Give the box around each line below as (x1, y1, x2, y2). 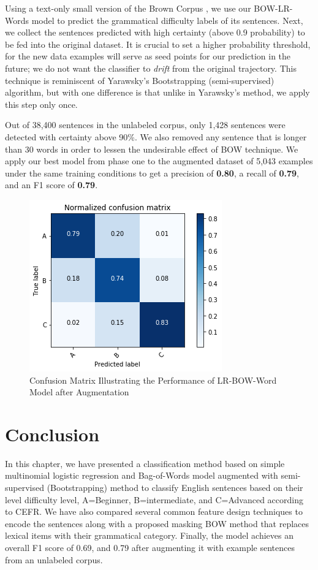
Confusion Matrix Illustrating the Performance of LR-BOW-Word (29, 373, 277, 386)
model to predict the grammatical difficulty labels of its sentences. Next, (31, 13, 303, 26)
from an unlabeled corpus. (5, 553, 103, 566)
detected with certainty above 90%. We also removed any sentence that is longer (5, 130, 307, 143)
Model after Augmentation (29, 386, 129, 398)
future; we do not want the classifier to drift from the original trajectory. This (5, 61, 297, 74)
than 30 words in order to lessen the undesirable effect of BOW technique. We (5, 142, 298, 155)
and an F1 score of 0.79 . (5, 178, 98, 191)
